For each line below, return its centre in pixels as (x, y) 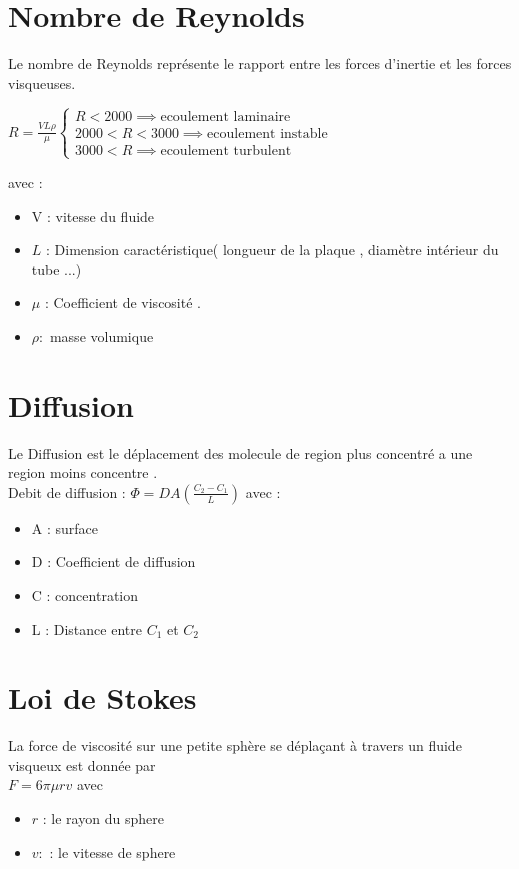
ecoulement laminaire (225, 116)
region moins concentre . (83, 472)
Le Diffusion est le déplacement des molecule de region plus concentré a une (240, 452)
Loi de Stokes (102, 697)
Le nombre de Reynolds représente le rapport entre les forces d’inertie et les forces (260, 63)
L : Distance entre (86, 628)
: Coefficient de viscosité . (122, 302)
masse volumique (101, 335)
